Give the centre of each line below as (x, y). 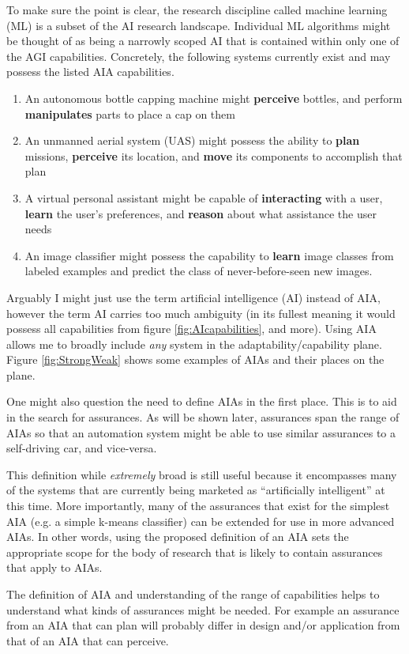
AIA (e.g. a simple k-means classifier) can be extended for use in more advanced (201, 521)
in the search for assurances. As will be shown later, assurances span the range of (203, 417)
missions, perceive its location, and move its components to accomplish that (214, 155)
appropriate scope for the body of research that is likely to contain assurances (195, 552)
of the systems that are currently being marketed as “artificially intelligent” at (196, 490)
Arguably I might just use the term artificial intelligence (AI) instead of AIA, (194, 297)
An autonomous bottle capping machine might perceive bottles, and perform (214, 98)
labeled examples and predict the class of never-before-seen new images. (199, 271)
